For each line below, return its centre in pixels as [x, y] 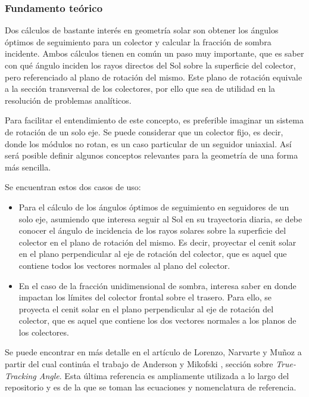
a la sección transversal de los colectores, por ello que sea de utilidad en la [140, 89]
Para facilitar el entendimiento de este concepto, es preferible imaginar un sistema [154, 120]
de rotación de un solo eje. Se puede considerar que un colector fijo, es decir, [144, 131]
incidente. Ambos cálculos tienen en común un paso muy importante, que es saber [154, 53]
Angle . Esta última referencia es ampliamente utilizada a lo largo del [164, 375]
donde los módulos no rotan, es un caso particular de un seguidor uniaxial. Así [148, 143]
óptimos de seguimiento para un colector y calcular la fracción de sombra [138, 41]
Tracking [21, 375]
